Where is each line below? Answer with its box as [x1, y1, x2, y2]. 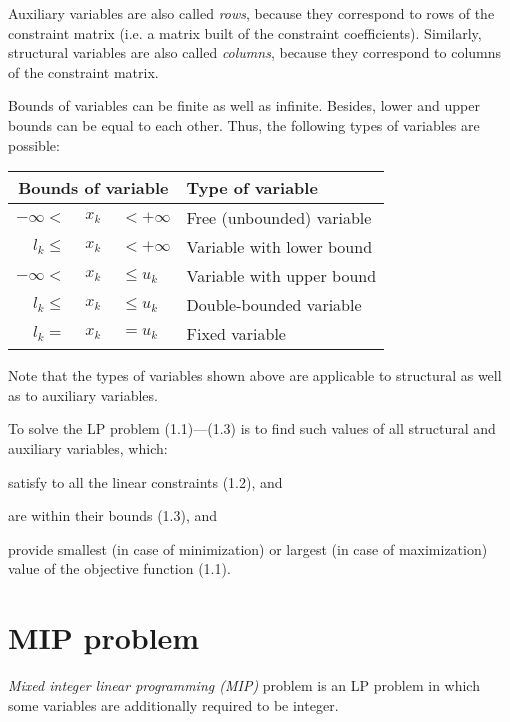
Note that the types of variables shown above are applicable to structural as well [8, 365, 502, 386]
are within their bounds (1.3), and [8, 505, 218, 526]
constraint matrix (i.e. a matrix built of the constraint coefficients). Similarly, [8, 22, 482, 43]
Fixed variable [186, 322, 286, 346]
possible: [8, 134, 60, 155]
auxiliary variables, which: [8, 437, 168, 458]
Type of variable [186, 176, 318, 200]
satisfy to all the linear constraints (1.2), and [8, 471, 283, 492]
